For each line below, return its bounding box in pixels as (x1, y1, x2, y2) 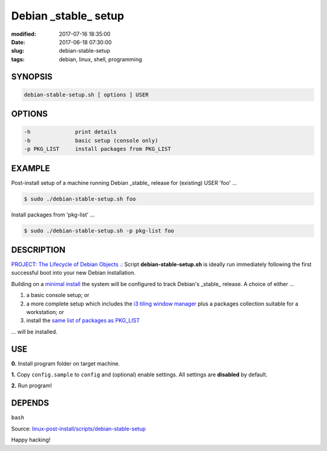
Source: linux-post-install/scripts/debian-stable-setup (11, 425, 146, 432)
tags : (11, 55, 25, 63)
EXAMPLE (11, 163, 50, 173)
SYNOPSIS (11, 72, 53, 82)
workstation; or (26, 309, 65, 315)
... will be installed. (11, 328, 58, 335)
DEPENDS (11, 398, 50, 409)
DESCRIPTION (11, 244, 66, 255)
